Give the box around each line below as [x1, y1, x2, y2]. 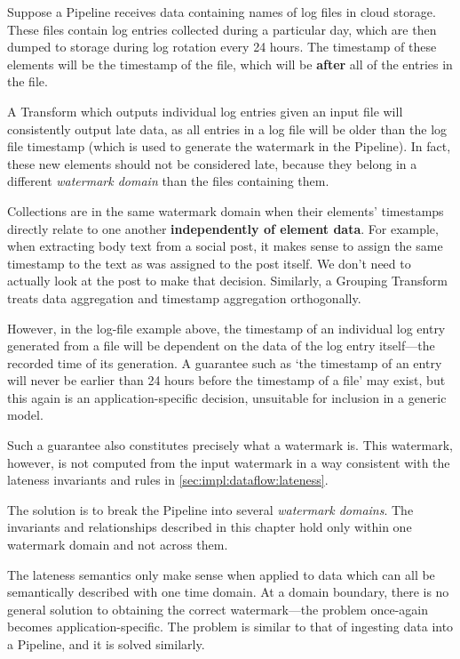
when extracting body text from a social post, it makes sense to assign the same [7, 237, 443, 255]
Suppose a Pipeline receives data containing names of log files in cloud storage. [7, 3, 436, 20]
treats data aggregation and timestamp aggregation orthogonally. [7, 288, 361, 307]
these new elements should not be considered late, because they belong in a [7, 154, 417, 173]
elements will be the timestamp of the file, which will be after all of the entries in [7, 54, 453, 73]
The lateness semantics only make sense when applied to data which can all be [7, 565, 435, 583]
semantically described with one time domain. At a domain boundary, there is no [7, 583, 449, 601]
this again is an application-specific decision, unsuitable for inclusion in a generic [7, 388, 447, 406]
